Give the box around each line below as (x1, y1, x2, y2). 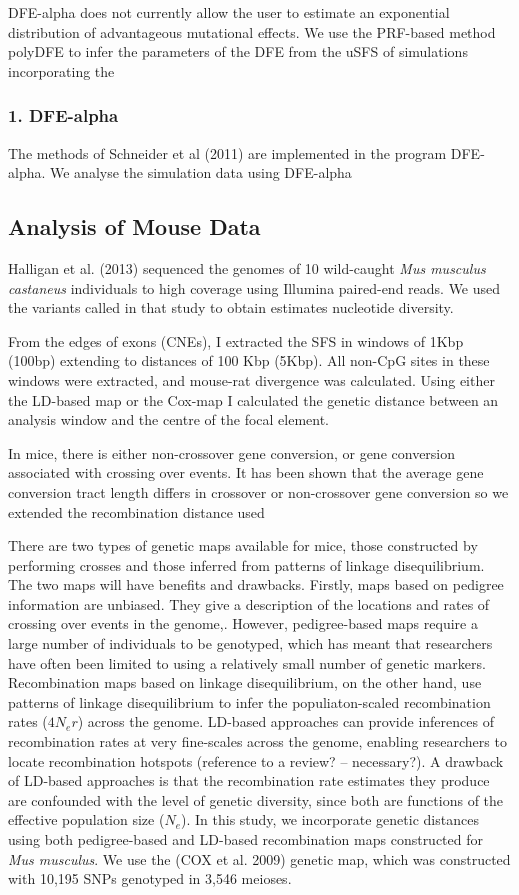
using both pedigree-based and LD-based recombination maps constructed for (8, 829, 484, 850)
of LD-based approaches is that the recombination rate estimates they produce (8, 770, 490, 791)
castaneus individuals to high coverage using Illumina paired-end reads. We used (8, 277, 501, 298)
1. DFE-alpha (8, 103, 119, 128)
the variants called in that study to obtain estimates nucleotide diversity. (8, 297, 454, 318)
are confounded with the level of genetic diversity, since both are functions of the (8, 789, 504, 810)
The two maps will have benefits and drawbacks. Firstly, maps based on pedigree (8, 574, 504, 595)
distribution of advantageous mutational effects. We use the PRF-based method (8, 21, 496, 42)
